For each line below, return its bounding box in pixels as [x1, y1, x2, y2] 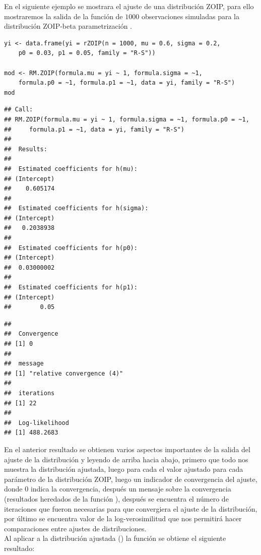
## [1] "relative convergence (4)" [4, 369, 123, 377]
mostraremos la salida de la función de [4, 11, 123, 21]
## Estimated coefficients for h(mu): [4, 165, 138, 172]
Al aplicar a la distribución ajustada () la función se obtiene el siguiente [4, 533, 226, 543]
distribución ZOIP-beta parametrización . [4, 21, 132, 31]
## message [4, 360, 44, 367]
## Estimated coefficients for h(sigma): [4, 205, 149, 212]
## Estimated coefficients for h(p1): [4, 284, 138, 291]
